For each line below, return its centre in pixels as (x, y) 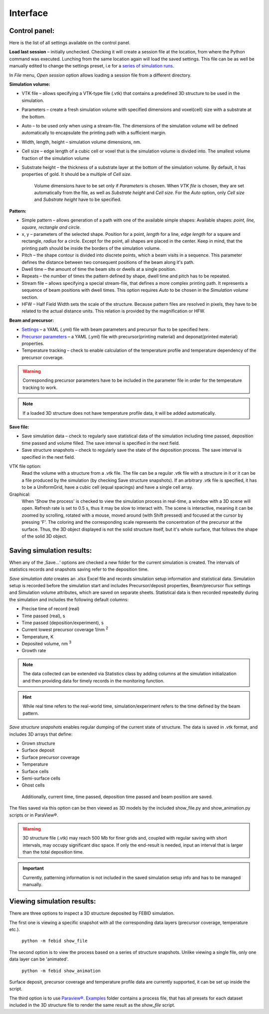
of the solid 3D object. (44, 536)
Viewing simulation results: (53, 901)
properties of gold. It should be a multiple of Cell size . (77, 174)
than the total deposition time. (53, 852)
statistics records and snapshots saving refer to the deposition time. (79, 569)
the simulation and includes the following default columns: (69, 599)
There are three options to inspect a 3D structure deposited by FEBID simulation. (92, 913)
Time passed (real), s (43, 616)
